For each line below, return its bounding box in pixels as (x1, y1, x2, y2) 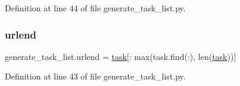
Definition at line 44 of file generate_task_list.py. (5, 2, 186, 14)
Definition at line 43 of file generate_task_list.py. (5, 70, 186, 82)
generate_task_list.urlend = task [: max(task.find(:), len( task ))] (5, 50, 236, 62)
